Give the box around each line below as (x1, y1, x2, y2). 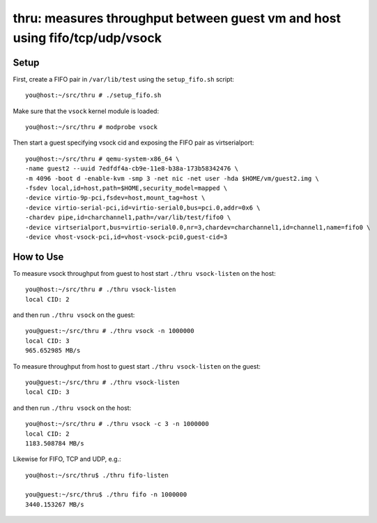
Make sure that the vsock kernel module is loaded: (13, 107, 160, 115)
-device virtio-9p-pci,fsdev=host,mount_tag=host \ (25, 194, 206, 202)
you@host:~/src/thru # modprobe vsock (25, 123, 158, 131)
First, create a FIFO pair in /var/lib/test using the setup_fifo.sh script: (13, 75, 235, 83)
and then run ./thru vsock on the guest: (13, 311, 135, 319)
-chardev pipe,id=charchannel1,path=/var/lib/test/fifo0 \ (25, 214, 231, 221)
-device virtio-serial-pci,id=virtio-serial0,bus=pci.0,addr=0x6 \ (25, 203, 261, 212)
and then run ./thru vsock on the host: (13, 404, 132, 412)
